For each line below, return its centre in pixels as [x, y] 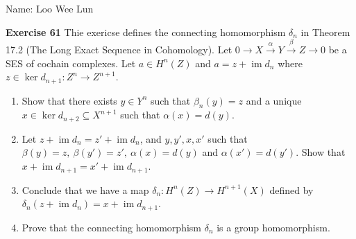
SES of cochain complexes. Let [71, 63]
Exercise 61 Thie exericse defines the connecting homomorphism [146, 32]
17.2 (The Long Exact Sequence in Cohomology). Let [119, 49]
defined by [291, 189]
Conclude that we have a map [85, 189]
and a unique [274, 100]
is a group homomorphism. [273, 227]
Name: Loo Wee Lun [50, 8]
